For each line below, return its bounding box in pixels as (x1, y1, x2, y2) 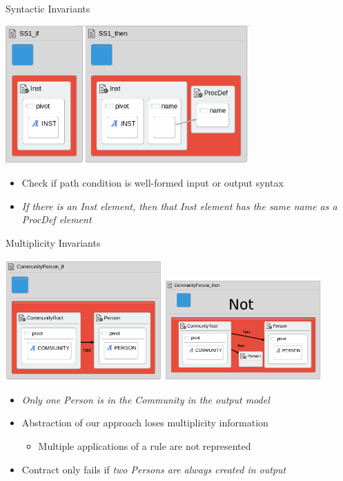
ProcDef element (21, 212, 92, 227)
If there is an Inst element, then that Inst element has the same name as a (21, 198, 337, 213)
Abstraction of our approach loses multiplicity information (21, 415, 268, 430)
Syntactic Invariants (6, 1, 90, 15)
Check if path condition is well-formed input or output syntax (21, 176, 284, 190)
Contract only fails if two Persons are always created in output (21, 462, 286, 476)
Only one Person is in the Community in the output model (21, 392, 270, 406)
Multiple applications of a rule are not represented (38, 439, 251, 453)
